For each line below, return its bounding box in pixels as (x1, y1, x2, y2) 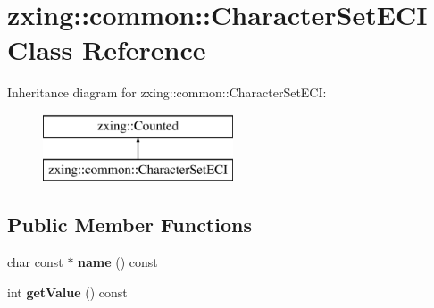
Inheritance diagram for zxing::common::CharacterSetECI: (7, 83, 327, 102)
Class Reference (7, 31, 206, 68)
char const (7, 253, 63, 271)
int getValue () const (7, 282, 128, 301)
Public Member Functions (7, 211, 252, 238)
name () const (78, 253, 158, 271)
